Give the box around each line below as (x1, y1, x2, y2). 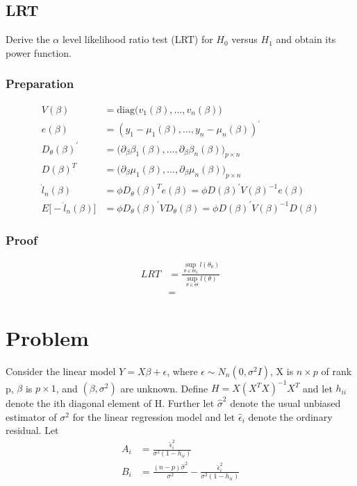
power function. (6, 45, 72, 60)
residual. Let (6, 423, 59, 437)
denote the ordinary (248, 409, 333, 424)
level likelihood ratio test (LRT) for (62, 32, 213, 46)
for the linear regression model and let (72, 409, 235, 424)
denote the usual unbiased (230, 396, 341, 410)
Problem (6, 323, 89, 352)
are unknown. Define (120, 381, 208, 395)
